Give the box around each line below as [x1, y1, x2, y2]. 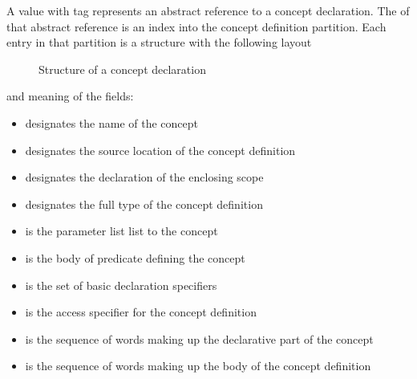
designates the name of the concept [25, 114, 198, 131]
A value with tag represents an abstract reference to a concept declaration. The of [6, 2, 410, 18]
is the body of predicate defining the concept [25, 249, 245, 266]
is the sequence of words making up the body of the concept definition [25, 357, 371, 374]
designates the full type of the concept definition [25, 195, 263, 212]
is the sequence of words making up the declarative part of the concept [25, 330, 374, 347]
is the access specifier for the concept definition [25, 304, 257, 320]
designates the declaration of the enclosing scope [25, 169, 264, 185]
